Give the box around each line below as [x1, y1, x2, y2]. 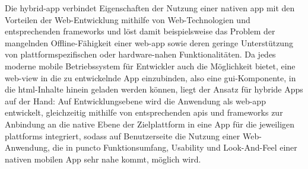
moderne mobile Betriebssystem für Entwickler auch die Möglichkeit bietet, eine [5, 59, 296, 72]
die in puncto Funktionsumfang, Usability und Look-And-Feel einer [52, 141, 297, 154]
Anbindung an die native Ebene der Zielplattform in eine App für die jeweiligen [5, 117, 295, 130]
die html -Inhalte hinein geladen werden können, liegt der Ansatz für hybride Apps [5, 83, 303, 95]
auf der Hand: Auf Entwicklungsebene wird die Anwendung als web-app [5, 94, 266, 107]
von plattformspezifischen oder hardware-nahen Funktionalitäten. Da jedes [5, 48, 276, 60]
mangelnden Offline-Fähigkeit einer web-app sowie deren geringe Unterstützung [5, 36, 293, 49]
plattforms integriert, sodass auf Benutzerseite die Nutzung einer [5, 129, 240, 142]
